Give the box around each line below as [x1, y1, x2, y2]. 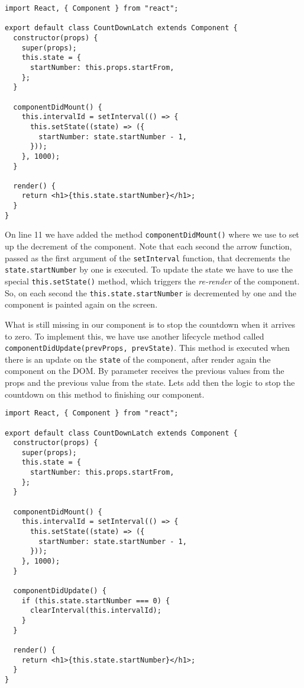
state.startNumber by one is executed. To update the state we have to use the [5, 263, 293, 276]
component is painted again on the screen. [5, 298, 158, 311]
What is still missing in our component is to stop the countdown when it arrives [5, 318, 296, 330]
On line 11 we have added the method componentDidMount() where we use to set [5, 228, 299, 241]
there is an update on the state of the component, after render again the [5, 353, 271, 365]
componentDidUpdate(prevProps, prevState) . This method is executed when [5, 341, 290, 354]
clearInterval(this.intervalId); [30, 606, 161, 615]
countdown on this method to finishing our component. [5, 388, 205, 400]
